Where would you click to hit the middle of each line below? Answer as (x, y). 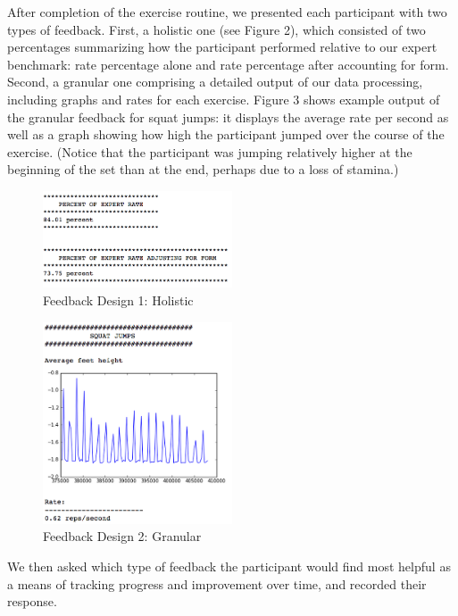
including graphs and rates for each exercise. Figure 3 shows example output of (224, 99)
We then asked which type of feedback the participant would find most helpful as (229, 566)
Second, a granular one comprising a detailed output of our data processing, (215, 82)
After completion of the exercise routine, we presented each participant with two (227, 12)
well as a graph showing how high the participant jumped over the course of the (226, 134)
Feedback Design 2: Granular (122, 536)
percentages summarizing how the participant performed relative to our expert (222, 47)
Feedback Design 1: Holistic (118, 300)
